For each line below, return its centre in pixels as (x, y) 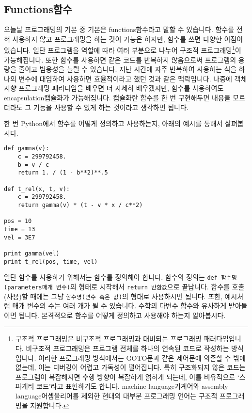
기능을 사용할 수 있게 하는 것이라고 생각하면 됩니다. (111, 107)
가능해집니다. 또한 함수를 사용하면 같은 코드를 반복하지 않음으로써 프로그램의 (120, 59)
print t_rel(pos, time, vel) (51, 262)
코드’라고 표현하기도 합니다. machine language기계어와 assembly (132, 386)
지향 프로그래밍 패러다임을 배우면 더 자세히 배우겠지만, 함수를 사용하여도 (114, 88)
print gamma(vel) (32, 253)
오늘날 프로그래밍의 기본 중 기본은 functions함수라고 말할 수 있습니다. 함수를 (119, 29)
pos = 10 (18, 221)
